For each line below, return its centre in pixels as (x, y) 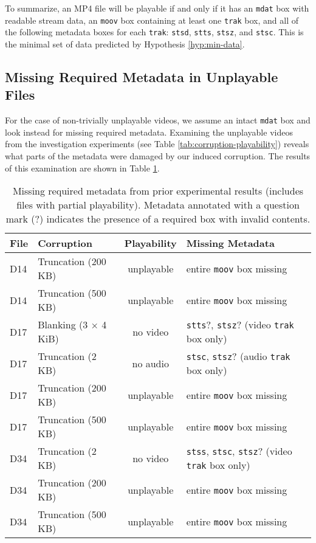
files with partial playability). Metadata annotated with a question (158, 205)
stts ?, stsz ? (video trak (240, 325)
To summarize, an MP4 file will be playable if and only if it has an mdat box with (157, 8)
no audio (150, 363)
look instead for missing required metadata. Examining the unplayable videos (149, 132)
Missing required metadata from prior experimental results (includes (158, 191)
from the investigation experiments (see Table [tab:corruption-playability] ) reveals (157, 144)
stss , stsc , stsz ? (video (239, 451)
